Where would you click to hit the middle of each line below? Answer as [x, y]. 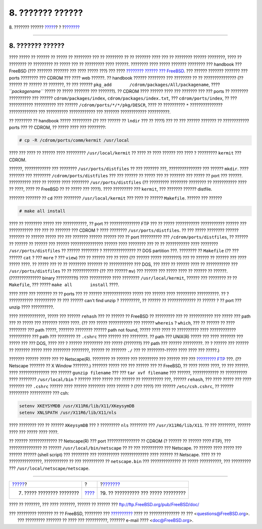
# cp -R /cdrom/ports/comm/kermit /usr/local [74, 140]
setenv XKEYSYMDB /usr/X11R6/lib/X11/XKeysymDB [77, 406]
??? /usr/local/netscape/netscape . [49, 468]
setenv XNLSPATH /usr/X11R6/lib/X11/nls [68, 413]
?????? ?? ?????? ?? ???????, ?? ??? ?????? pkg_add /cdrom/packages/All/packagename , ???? [115, 85]
